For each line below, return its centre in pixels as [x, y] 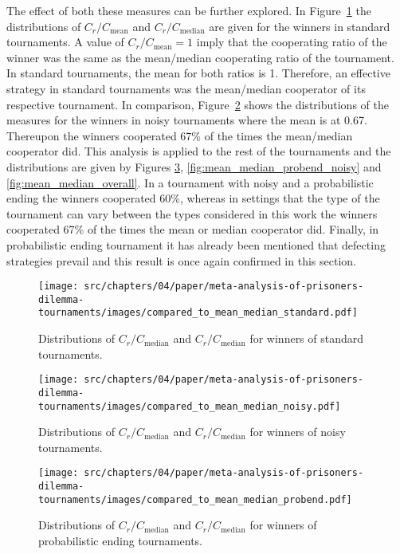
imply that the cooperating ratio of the [292, 42]
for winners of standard [307, 338]
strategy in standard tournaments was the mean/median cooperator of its [186, 88]
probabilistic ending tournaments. [120, 540]
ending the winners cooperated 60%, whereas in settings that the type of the [193, 198]
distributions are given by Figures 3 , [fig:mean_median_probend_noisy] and [194, 166]
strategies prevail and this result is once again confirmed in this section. [181, 260]
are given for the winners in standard [300, 26]
